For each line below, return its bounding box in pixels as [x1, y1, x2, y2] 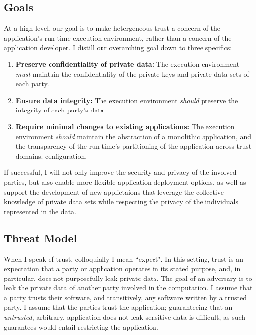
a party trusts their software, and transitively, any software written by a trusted [4, 292, 247, 302]
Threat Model [4, 230, 77, 245]
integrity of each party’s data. [15, 105, 106, 115]
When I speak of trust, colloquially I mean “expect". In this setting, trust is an [4, 253, 243, 264]
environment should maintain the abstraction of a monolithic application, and [15, 131, 252, 141]
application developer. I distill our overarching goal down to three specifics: [4, 42, 232, 53]
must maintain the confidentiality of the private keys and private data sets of [15, 68, 249, 79]
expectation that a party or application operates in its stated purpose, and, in [4, 263, 241, 274]
